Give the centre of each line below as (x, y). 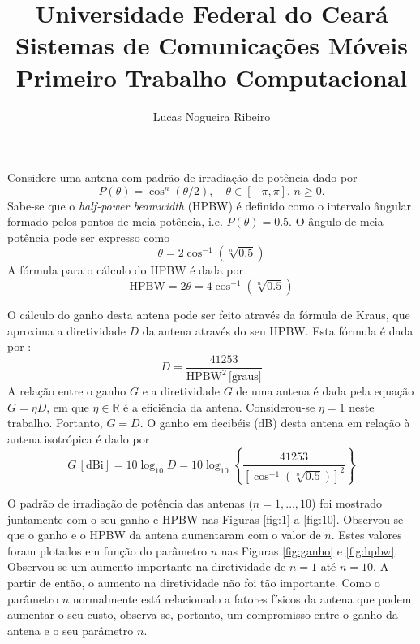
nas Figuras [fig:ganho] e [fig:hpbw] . (309, 550)
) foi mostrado (347, 503)
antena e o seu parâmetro (71, 630)
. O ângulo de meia (336, 221)
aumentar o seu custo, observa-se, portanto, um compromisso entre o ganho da (203, 614)
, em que (68, 406)
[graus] (245, 377)
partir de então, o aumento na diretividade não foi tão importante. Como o (194, 582)
